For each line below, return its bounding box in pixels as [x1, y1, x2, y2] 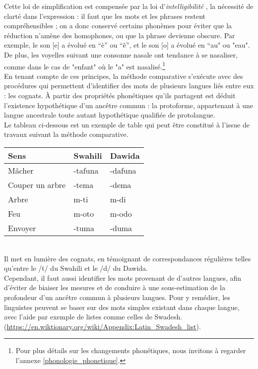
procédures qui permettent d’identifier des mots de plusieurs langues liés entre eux [4, 80, 254, 91]
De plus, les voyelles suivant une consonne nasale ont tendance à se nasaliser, [4, 49, 238, 60]
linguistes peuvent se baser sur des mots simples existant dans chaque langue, [4, 302, 240, 312]
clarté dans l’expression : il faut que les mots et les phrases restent [4, 10, 206, 21]
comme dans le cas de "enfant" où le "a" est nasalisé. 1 [4, 60, 165, 71]
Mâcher [8, 164, 34, 176]
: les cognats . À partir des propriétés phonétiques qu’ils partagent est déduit [4, 90, 236, 100]
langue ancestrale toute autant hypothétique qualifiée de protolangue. [4, 110, 215, 120]
